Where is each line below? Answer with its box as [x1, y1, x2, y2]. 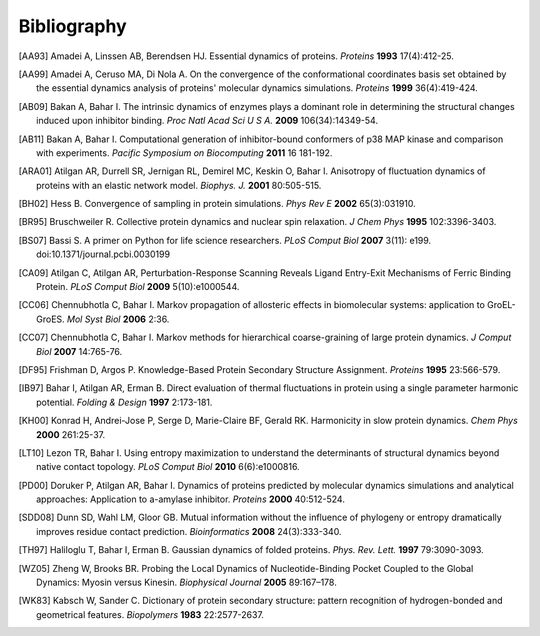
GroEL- [486, 299, 516, 311]
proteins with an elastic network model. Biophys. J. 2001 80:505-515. [36, 179, 322, 191]
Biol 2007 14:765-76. [36, 345, 123, 357]
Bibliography [18, 15, 127, 37]
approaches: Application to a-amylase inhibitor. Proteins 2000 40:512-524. [36, 493, 345, 505]
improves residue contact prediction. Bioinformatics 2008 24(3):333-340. [36, 525, 342, 537]
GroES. [36, 313, 65, 325]
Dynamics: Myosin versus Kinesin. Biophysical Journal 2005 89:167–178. [36, 576, 337, 589]
